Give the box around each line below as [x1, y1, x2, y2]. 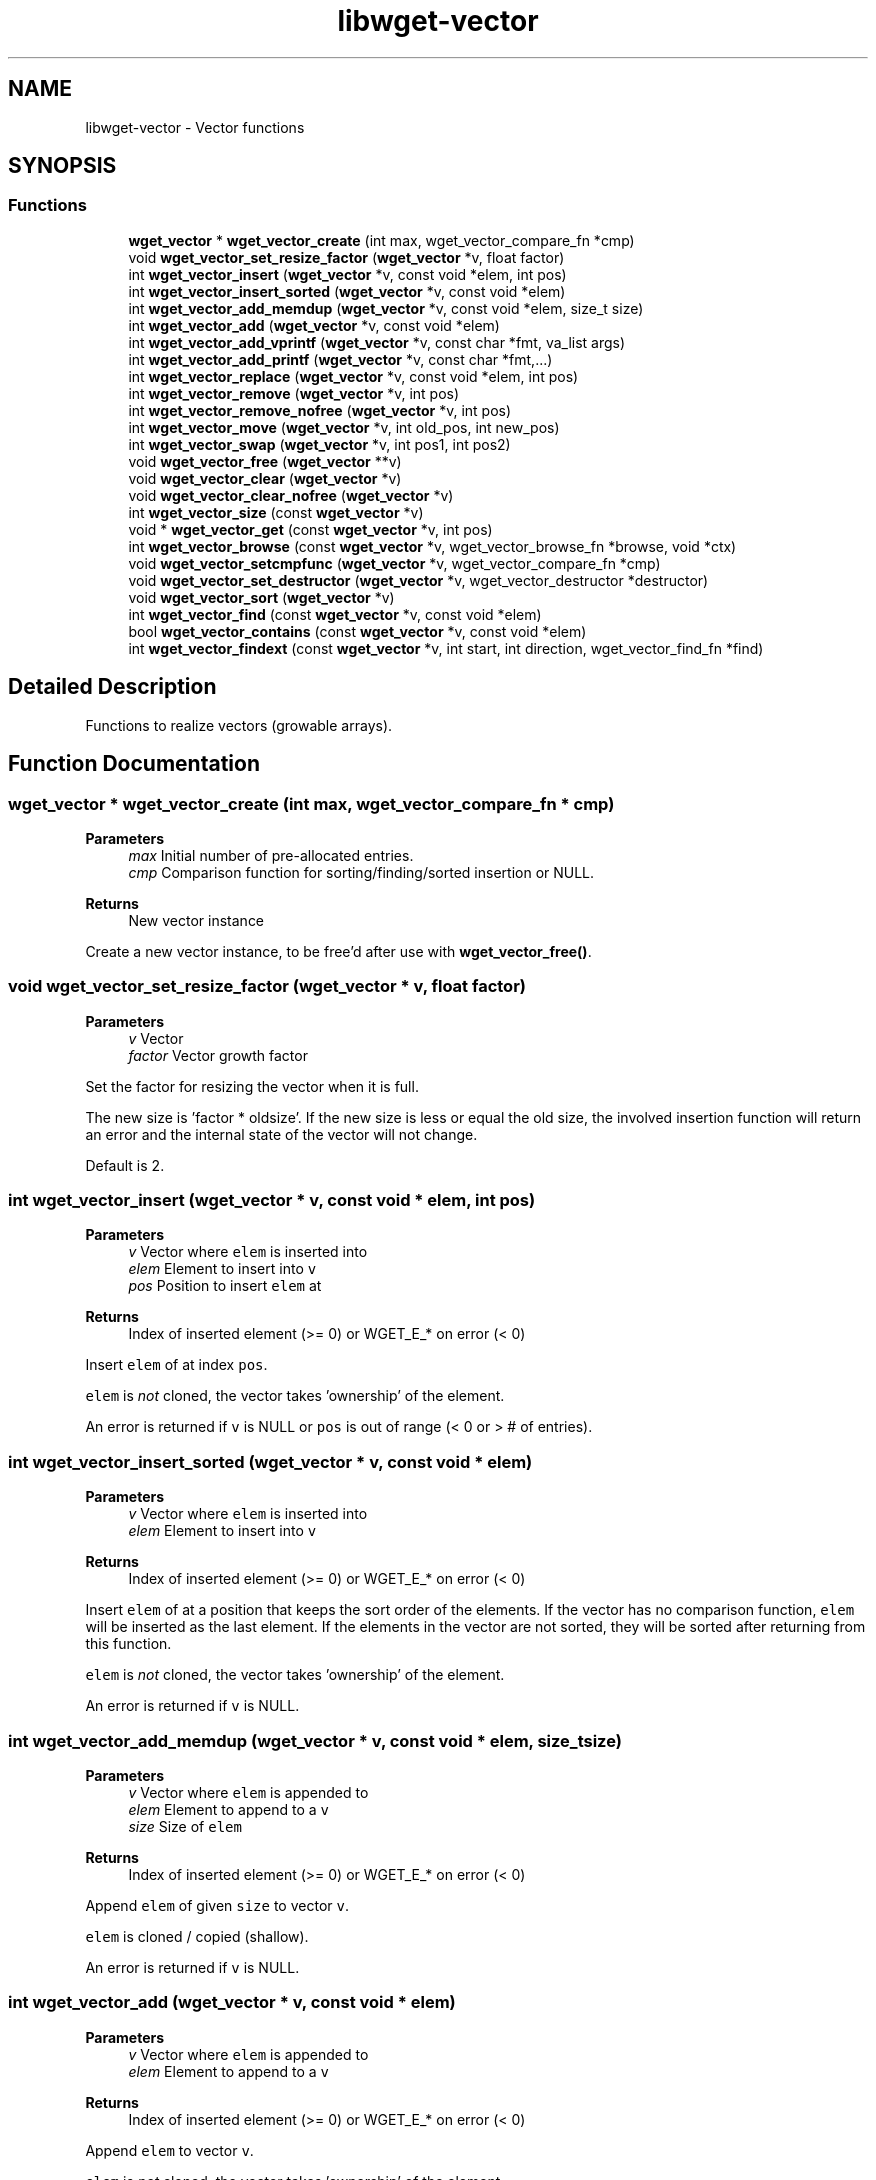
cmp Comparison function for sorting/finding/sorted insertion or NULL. [128, 863, 595, 881]
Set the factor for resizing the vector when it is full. [85, 1077, 419, 1095]
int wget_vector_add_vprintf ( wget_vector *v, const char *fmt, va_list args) [128, 333, 626, 351]
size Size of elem [128, 1817, 242, 1835]
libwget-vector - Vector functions [85, 118, 305, 136]
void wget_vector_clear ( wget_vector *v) [128, 469, 402, 487]
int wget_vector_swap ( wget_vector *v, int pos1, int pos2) [128, 435, 511, 453]
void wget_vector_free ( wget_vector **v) [128, 452, 402, 470]
